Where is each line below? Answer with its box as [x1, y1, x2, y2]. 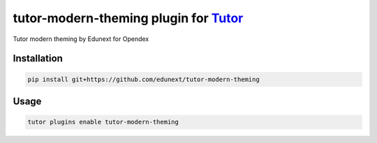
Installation [13, 53, 63, 65]
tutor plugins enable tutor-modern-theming [27, 118, 179, 126]
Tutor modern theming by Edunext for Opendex [13, 35, 149, 43]
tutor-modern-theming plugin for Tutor [13, 10, 244, 26]
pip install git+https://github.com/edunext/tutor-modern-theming [27, 75, 260, 83]
